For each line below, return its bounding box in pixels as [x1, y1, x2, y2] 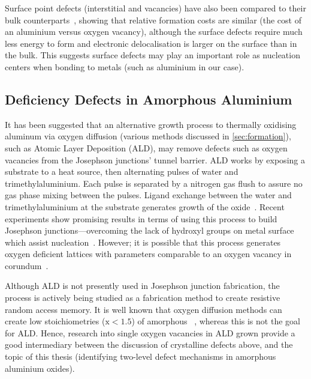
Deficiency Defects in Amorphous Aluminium [5, 89, 292, 108]
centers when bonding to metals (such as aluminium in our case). [5, 60, 244, 73]
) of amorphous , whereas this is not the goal [131, 315, 300, 327]
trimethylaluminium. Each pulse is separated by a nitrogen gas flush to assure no [5, 177, 303, 189]
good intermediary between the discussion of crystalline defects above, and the [5, 338, 293, 351]
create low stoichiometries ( [5, 315, 105, 327]
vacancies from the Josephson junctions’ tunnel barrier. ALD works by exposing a [5, 153, 305, 166]
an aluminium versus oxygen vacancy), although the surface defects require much [5, 25, 303, 38]
